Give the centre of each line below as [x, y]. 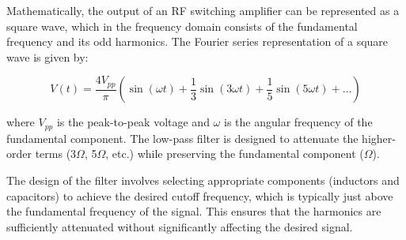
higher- [379, 138]
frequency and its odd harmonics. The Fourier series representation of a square [197, 41]
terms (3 [56, 154]
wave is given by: [47, 56]
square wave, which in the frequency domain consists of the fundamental [182, 26]
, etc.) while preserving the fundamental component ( [235, 154]
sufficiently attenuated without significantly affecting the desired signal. [180, 226]
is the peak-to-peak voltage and [133, 122]
